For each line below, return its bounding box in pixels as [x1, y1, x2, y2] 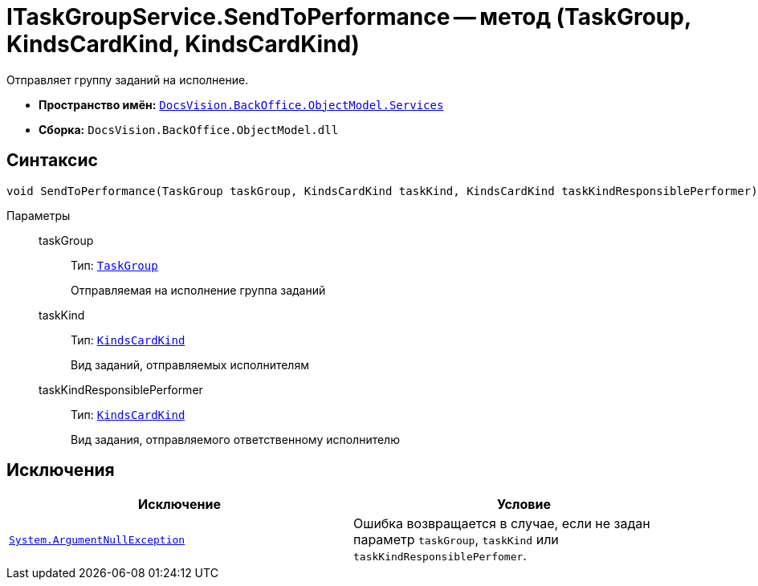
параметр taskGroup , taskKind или [353, 531, 559, 548]
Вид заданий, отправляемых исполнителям [71, 357, 309, 372]
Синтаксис [6, 150, 98, 171]
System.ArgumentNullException [9, 533, 185, 546]
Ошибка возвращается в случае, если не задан [353, 515, 650, 532]
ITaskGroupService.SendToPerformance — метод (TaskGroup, [6, 3, 691, 31]
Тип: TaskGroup [71, 258, 158, 272]
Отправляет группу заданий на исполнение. [6, 72, 249, 87]
